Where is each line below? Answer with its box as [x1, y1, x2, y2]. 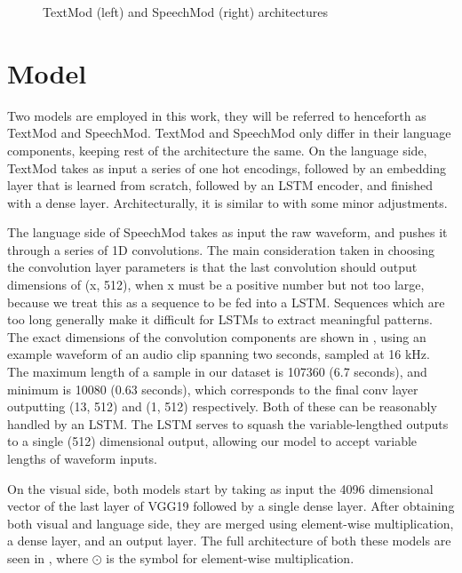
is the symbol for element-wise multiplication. [106, 548, 354, 567]
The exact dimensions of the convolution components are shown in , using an [7, 327, 426, 346]
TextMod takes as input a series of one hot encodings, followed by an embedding [7, 158, 446, 177]
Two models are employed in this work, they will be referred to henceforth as [7, 106, 426, 124]
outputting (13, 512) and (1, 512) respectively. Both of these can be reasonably [7, 397, 437, 416]
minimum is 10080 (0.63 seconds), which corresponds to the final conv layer [7, 379, 418, 398]
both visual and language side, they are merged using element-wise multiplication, [7, 513, 454, 532]
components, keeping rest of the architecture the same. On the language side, [7, 140, 427, 159]
